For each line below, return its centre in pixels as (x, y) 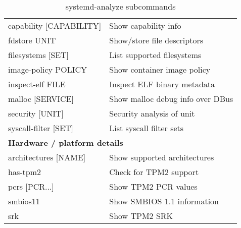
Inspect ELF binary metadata (162, 84)
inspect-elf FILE (37, 84)
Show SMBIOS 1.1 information (164, 201)
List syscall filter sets (147, 128)
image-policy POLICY (48, 69)
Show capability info (145, 25)
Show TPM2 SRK (141, 216)
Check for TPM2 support (154, 172)
